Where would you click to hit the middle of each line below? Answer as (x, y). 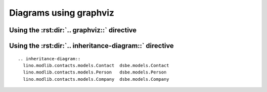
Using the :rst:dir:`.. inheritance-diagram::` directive (91, 46)
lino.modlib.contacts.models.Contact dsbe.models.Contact (96, 65)
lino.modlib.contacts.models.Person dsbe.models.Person (95, 72)
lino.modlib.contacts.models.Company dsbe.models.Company (96, 79)
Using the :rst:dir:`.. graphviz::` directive (73, 30)
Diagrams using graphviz (62, 13)
